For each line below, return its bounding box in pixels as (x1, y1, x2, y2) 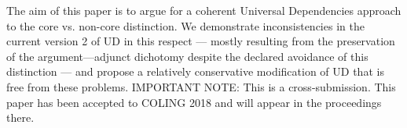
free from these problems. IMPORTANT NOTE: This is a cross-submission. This (6, 78, 396, 94)
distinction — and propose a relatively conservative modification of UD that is (6, 63, 384, 80)
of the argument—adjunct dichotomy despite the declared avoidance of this (6, 48, 368, 64)
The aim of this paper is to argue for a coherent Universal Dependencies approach (6, 2, 401, 18)
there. (6, 109, 35, 126)
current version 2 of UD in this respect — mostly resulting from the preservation (6, 33, 395, 49)
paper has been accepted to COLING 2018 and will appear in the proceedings (6, 94, 382, 110)
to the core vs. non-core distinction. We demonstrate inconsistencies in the (6, 17, 365, 34)
